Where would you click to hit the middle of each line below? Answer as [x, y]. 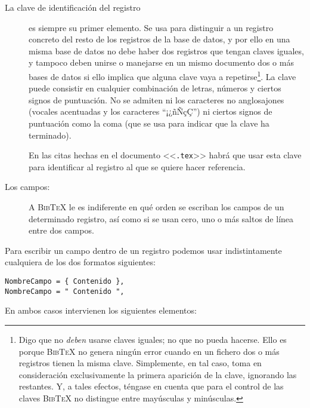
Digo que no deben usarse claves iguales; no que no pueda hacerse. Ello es [153, 339]
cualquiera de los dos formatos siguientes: [80, 262]
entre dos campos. [61, 230]
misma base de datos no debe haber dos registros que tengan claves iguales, [166, 50]
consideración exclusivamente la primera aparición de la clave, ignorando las [158, 374]
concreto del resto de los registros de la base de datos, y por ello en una [159, 39]
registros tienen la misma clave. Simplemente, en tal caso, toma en [140, 363]
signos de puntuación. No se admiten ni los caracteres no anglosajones [156, 99]
